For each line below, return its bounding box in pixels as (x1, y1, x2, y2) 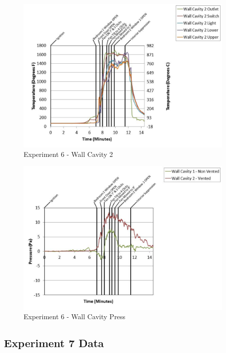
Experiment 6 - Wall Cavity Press (24, 311, 126, 322)
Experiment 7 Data (4, 335, 104, 351)
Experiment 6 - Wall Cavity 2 (24, 149, 113, 159)
